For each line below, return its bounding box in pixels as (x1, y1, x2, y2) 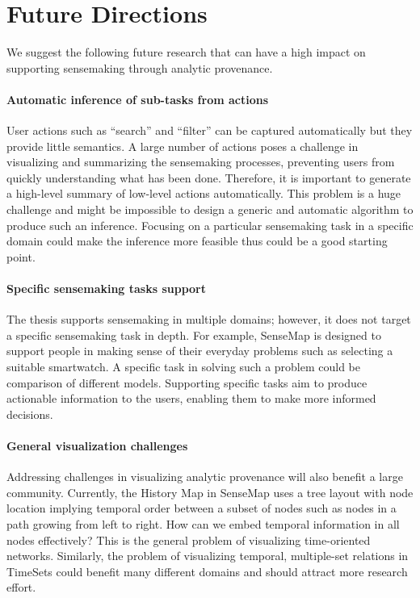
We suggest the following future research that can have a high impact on (6, 44, 366, 61)
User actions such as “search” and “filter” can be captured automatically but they (6, 122, 413, 139)
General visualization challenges (6, 437, 188, 454)
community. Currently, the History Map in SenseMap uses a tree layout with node (6, 483, 414, 500)
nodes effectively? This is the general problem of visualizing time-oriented (6, 531, 371, 548)
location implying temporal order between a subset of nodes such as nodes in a (6, 500, 397, 516)
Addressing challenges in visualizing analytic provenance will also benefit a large (6, 468, 403, 485)
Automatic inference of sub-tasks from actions (6, 90, 269, 107)
